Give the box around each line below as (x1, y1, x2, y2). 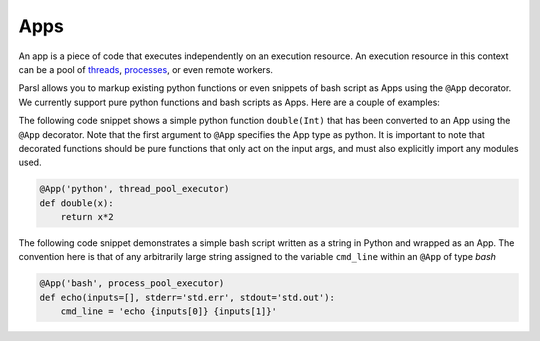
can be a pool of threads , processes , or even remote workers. (18, 63, 274, 75)
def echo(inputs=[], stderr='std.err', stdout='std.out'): (39, 291, 335, 303)
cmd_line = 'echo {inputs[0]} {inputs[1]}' (60, 306, 277, 317)
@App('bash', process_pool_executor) (39, 278, 225, 289)
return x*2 (60, 211, 114, 223)
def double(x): (39, 197, 114, 209)
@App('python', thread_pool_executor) (39, 183, 230, 195)
